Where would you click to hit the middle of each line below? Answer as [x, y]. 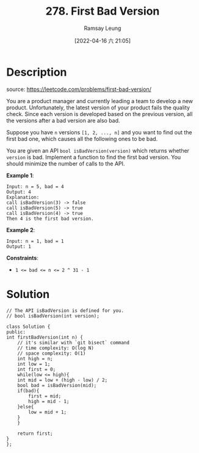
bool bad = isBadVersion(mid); [57, 385]
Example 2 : [21, 230]
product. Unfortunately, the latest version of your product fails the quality [98, 107]
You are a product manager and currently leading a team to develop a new [100, 101]
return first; [35, 433]
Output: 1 [19, 246]
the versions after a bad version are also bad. [63, 120]
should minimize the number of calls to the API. [66, 164]
